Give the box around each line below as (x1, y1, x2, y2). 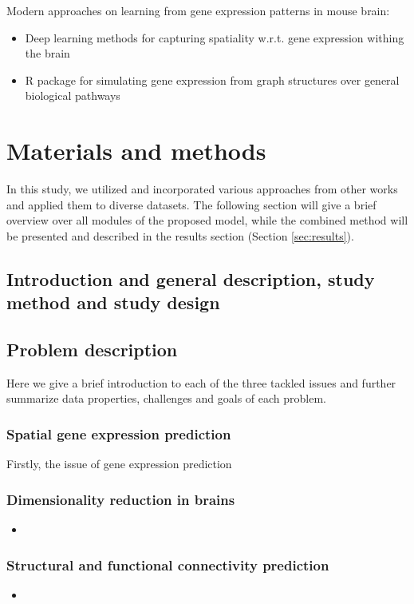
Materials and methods (6, 134, 266, 167)
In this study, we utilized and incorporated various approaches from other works (6, 181, 398, 197)
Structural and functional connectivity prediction (6, 554, 329, 574)
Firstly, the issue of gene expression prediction (6, 455, 232, 472)
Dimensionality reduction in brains (6, 489, 235, 509)
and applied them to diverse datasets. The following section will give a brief (6, 196, 377, 213)
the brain (25, 45, 70, 62)
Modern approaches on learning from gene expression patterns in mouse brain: (6, 2, 390, 18)
